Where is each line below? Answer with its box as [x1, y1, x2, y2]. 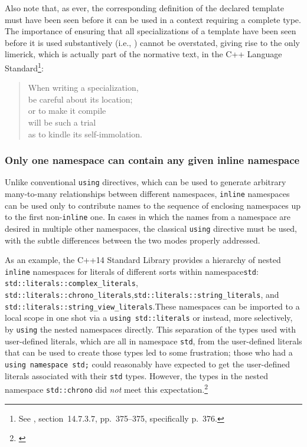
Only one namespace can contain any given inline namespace [5, 153, 300, 167]
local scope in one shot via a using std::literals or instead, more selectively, [5, 311, 293, 324]
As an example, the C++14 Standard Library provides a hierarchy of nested [5, 254, 281, 266]
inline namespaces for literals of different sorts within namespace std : [5, 265, 259, 277]
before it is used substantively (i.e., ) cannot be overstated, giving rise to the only [5, 36, 300, 48]
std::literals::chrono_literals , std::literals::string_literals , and [5, 288, 279, 301]
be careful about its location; [28, 93, 133, 105]
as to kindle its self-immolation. [28, 127, 142, 140]
